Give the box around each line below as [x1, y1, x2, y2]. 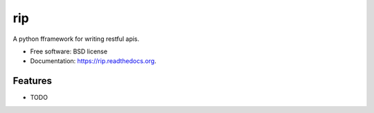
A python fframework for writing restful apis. [12, 35, 140, 43]
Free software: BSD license [30, 47, 107, 55]
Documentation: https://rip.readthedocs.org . [30, 57, 157, 65]
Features [12, 75, 52, 87]
